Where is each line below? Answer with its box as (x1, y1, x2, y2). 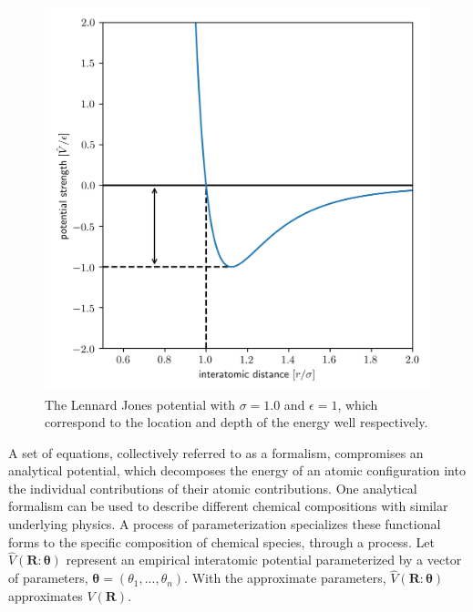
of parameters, (8, 568, 88, 587)
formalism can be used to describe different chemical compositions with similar (8, 496, 448, 515)
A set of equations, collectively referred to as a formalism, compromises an (8, 443, 424, 462)
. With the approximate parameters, (184, 568, 386, 587)
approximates (8, 586, 83, 605)
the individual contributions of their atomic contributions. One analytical (8, 478, 417, 497)
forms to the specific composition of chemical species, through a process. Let (8, 532, 435, 551)
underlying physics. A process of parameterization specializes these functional (8, 515, 441, 534)
